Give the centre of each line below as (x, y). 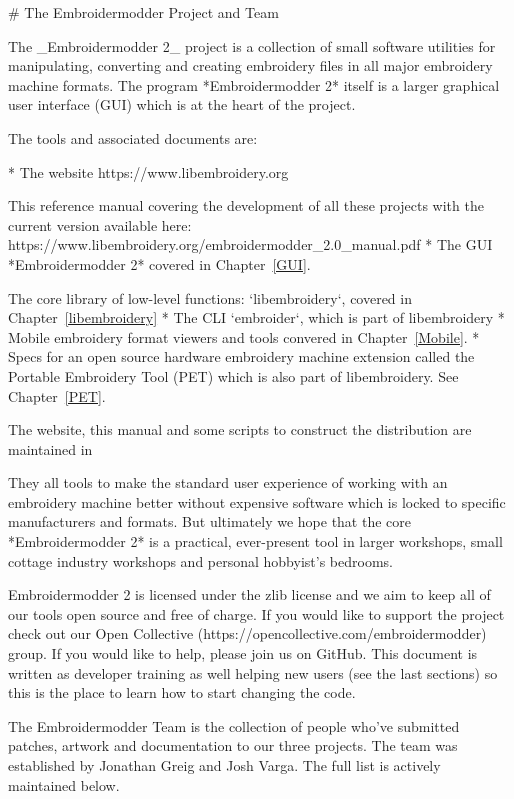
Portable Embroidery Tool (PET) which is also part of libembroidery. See (233, 375)
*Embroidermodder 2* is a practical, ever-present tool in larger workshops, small (255, 541)
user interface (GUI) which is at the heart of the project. (182, 104)
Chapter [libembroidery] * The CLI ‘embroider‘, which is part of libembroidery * (256, 317)
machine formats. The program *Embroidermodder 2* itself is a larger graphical (254, 84)
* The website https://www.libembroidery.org (148, 171)
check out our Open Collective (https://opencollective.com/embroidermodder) (247, 633)
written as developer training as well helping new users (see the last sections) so (253, 672)
